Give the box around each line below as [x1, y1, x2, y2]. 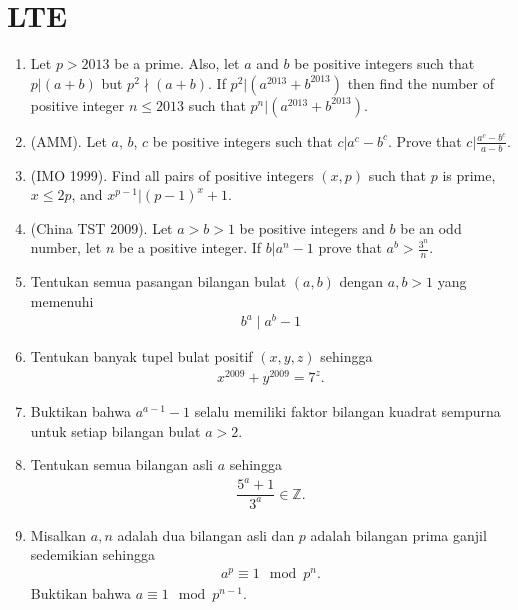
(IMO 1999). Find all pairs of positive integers [30, 164, 314, 185]
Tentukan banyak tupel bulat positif [30, 346, 253, 367]
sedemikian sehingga [30, 544, 156, 565]
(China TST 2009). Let [30, 217, 173, 238]
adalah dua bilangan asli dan [117, 524, 295, 545]
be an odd [400, 217, 462, 238]
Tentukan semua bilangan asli [30, 454, 213, 475]
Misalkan [30, 524, 87, 545]
